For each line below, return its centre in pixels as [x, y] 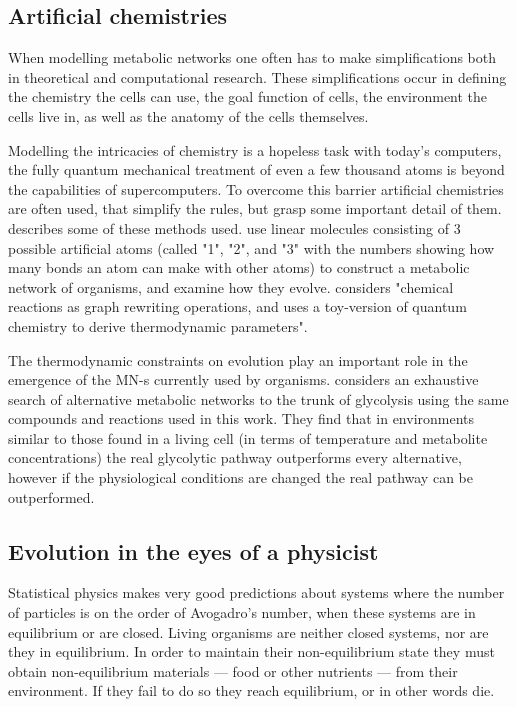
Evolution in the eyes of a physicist [193, 550]
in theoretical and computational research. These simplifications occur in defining [257, 76]
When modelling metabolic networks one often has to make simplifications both [252, 57]
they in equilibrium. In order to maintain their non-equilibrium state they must [251, 651]
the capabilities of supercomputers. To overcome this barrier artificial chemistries [256, 188]
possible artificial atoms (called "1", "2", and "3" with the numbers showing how [251, 247]
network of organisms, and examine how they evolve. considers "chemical [231, 286]
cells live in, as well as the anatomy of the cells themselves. [188, 115]
